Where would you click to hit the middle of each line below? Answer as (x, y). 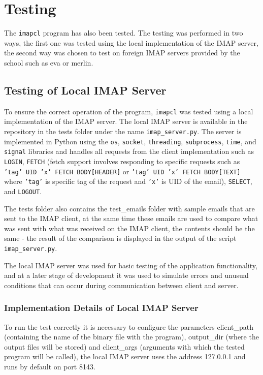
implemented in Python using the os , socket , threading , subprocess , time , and (130, 141)
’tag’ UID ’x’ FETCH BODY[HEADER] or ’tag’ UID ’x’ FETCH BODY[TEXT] (122, 171)
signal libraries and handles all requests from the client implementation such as (129, 151)
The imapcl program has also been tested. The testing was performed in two (124, 33)
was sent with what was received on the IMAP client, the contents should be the (129, 228)
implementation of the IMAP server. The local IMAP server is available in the (126, 121)
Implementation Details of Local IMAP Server (101, 308)
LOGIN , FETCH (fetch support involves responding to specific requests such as (122, 161)
